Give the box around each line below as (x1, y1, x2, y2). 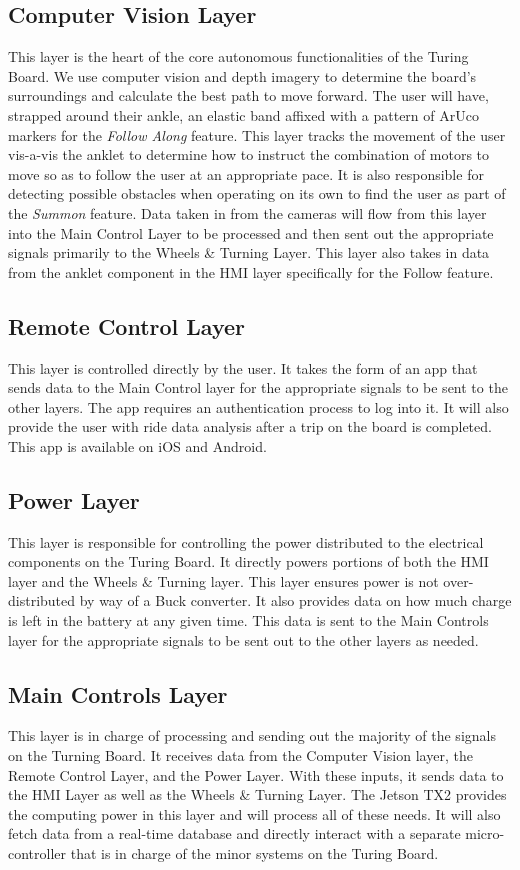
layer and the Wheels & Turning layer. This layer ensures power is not (8, 570, 439, 591)
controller (8, 843, 67, 864)
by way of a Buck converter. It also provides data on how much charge (79, 590, 512, 611)
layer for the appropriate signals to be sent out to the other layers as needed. (8, 629, 479, 650)
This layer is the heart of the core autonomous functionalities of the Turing (8, 46, 469, 67)
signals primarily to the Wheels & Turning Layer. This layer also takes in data (8, 242, 490, 263)
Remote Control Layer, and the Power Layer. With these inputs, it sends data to (8, 764, 504, 785)
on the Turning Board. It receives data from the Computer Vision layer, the (8, 745, 473, 766)
